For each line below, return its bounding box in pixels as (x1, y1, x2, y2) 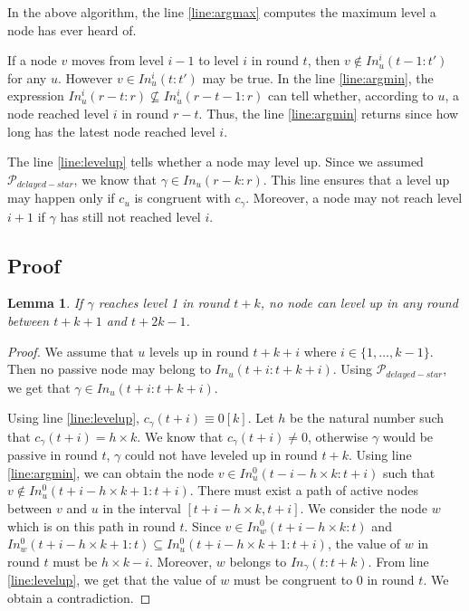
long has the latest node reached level (7, 121, 215, 140)
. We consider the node (300, 498, 428, 517)
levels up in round (149, 341, 249, 360)
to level (198, 51, 239, 70)
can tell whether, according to (267, 86, 434, 105)
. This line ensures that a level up (263, 169, 450, 188)
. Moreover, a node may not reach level (245, 188, 463, 207)
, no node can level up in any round (260, 293, 458, 312)
